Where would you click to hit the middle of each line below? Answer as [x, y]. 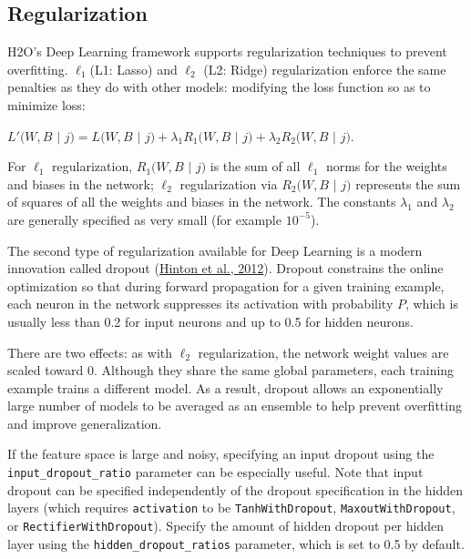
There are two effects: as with [90, 352]
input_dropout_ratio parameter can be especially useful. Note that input [215, 472]
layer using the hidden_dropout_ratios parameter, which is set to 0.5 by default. [236, 543]
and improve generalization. [85, 423]
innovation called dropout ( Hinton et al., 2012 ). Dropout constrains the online [225, 268]
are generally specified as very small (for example [144, 219]
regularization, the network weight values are [323, 352]
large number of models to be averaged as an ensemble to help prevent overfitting [235, 406]
